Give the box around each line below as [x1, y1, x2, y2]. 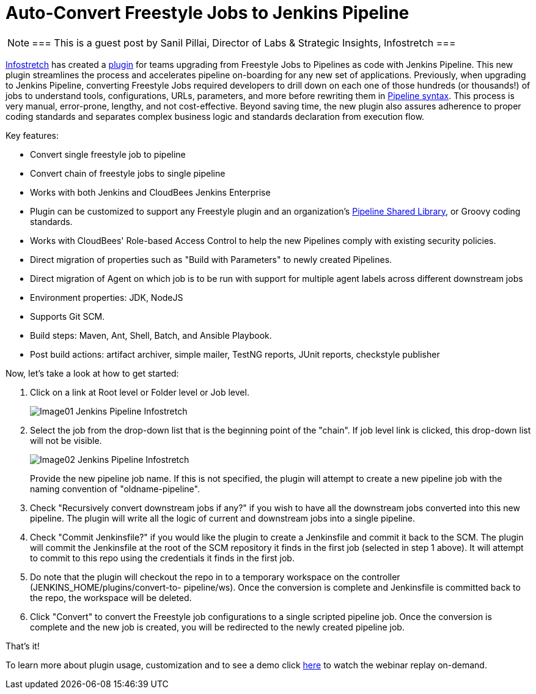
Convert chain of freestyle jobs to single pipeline [30, 168, 226, 179]
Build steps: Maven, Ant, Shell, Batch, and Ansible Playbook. [30, 330, 272, 341]
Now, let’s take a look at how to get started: [6, 367, 179, 378]
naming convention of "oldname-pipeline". [30, 483, 200, 494]
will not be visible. [30, 435, 102, 446]
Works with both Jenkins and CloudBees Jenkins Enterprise [30, 186, 271, 197]
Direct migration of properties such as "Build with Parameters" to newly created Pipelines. [30, 254, 392, 265]
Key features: [6, 130, 59, 141]
